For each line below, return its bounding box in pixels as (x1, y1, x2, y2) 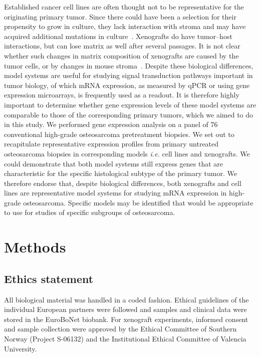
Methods (4, 236, 66, 257)
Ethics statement (4, 270, 94, 286)
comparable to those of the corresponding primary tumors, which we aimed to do (4, 109, 253, 119)
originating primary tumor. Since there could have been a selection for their (4, 11, 236, 21)
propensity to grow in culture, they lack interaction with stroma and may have (4, 21, 246, 31)
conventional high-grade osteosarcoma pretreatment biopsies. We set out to (4, 128, 234, 139)
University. (4, 343, 37, 353)
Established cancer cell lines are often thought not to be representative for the (4, 1, 244, 11)
